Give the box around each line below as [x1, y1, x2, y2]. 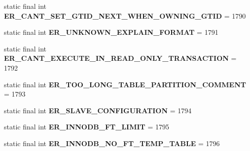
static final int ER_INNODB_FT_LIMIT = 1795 [4, 122, 170, 132]
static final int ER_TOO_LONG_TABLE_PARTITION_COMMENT [4, 79, 246, 89]
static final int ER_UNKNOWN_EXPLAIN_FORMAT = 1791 [4, 27, 218, 37]
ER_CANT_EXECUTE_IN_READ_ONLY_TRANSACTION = [4, 53, 237, 63]
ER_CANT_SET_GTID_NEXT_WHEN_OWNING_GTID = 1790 [4, 10, 246, 21]
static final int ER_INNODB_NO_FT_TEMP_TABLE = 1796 [4, 138, 220, 148]
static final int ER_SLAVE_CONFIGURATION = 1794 [4, 105, 192, 115]
